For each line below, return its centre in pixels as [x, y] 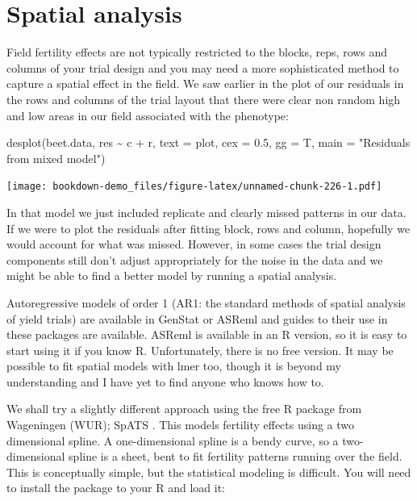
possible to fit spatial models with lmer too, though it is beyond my [174, 366]
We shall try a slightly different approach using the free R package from [184, 409]
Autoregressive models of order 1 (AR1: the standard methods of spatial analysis [206, 302]
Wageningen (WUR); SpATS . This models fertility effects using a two [181, 425]
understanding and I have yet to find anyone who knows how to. [165, 381]
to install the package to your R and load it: [116, 488]
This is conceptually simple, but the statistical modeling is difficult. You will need [209, 472]
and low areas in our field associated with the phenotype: [148, 115]
